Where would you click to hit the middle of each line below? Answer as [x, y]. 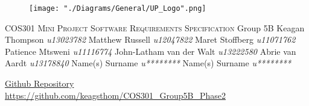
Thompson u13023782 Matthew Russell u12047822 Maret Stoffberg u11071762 [150, 39]
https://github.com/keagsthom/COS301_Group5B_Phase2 [115, 95]
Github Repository [40, 83]
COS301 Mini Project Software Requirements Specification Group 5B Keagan [155, 27]
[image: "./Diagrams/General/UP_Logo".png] [118, 8]
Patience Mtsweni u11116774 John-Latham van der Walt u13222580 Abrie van [151, 51]
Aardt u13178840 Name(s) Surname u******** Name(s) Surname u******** [148, 63]
